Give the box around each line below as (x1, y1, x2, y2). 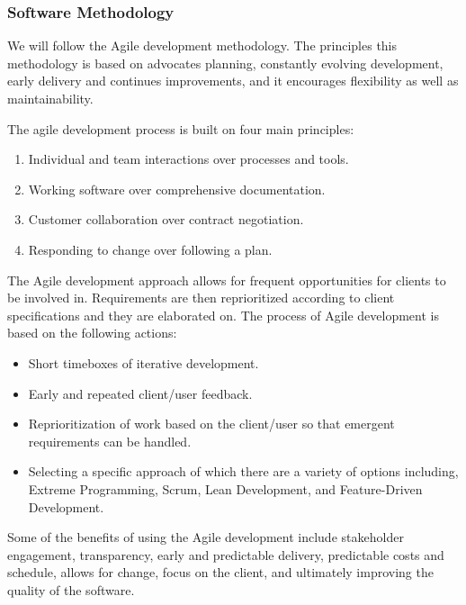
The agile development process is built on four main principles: (7, 119, 354, 138)
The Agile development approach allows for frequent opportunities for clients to (7, 270, 446, 289)
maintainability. (7, 89, 94, 107)
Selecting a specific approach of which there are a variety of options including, (28, 462, 459, 481)
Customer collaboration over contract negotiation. (28, 210, 304, 229)
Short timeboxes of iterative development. (28, 353, 259, 372)
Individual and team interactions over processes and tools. (28, 149, 349, 168)
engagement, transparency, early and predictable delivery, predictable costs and (7, 545, 444, 564)
